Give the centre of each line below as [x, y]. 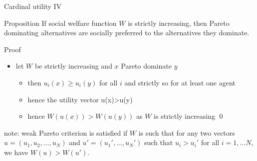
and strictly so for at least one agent [180, 82]
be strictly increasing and [73, 66]
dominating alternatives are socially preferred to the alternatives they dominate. [127, 33]
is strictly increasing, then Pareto [179, 23]
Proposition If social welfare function [60, 23]
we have [16, 152]
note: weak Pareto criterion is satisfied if [66, 132]
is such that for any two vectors [187, 132]
